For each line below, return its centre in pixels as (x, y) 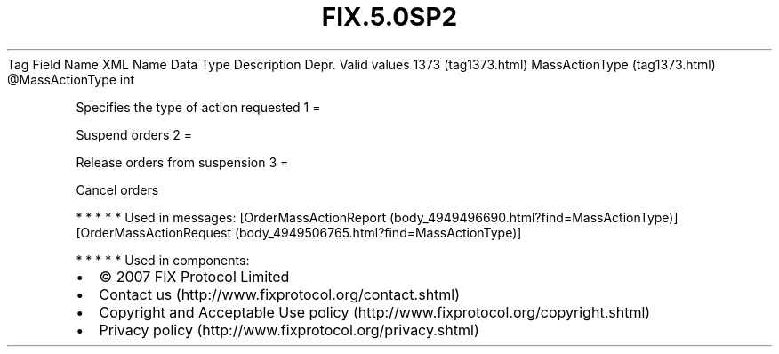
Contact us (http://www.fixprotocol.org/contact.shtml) (280, 294)
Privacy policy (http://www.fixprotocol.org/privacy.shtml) (289, 330)
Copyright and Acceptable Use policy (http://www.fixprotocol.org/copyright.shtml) (375, 312)
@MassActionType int (71, 79)
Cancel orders (117, 189)
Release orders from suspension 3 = (182, 162)
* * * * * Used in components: (163, 260)
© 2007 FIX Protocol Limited (194, 276)
